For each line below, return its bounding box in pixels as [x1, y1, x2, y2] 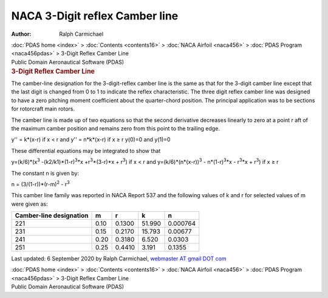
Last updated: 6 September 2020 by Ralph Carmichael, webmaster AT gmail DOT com [11, 255, 227, 262]
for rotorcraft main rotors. [11, 105, 75, 112]
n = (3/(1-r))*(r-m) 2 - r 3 [11, 180, 70, 188]
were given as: [11, 200, 48, 208]
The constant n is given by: [11, 169, 79, 177]
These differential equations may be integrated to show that [11, 147, 161, 154]
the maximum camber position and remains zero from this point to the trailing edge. [11, 124, 220, 132]
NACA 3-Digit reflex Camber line [11, 9, 179, 22]
